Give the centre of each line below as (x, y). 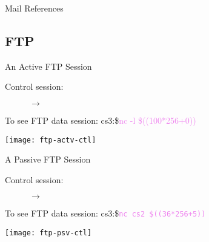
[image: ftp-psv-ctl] (48, 233)
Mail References (34, 8)
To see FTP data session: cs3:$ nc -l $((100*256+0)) (101, 120)
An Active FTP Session (48, 66)
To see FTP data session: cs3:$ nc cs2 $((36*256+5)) (105, 213)
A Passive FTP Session (48, 159)
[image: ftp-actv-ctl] (51, 140)
